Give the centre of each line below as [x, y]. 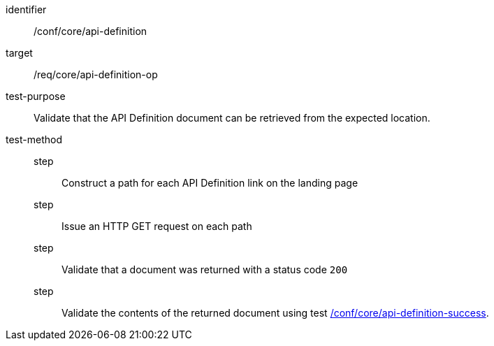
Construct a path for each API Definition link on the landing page [210, 183]
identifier [26, 9]
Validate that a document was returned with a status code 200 [205, 269]
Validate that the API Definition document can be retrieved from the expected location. [232, 118]
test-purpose [36, 96]
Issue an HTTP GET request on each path [157, 226]
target [19, 53]
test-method [34, 139]
